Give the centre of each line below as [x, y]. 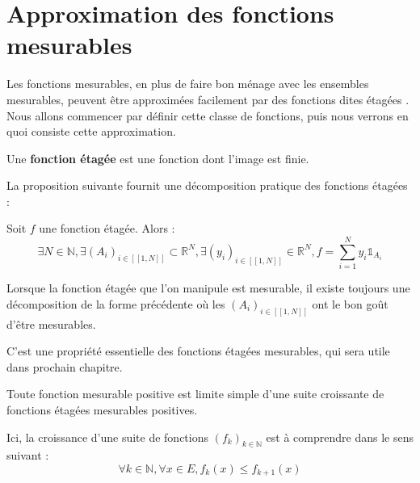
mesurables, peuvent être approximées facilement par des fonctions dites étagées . [208, 99]
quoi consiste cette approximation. [91, 131]
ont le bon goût [350, 303]
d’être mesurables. [51, 323]
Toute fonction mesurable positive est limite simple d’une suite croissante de [195, 394]
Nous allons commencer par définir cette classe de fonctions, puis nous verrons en [208, 115]
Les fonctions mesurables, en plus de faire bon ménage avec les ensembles [188, 84]
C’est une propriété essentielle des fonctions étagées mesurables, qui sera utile [198, 351]
